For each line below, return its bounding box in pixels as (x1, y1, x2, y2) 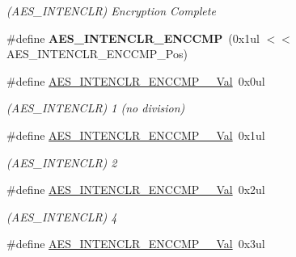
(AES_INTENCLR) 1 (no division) (6, 99, 185, 116)
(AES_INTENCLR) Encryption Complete (6, 2, 216, 19)
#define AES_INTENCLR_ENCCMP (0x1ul (6, 29, 260, 46)
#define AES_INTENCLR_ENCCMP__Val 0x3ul (6, 235, 265, 252)
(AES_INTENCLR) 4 (6, 208, 117, 225)
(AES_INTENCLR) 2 (6, 154, 117, 171)
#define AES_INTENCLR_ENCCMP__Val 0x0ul (6, 72, 265, 89)
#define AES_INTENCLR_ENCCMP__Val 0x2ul (6, 181, 265, 198)
